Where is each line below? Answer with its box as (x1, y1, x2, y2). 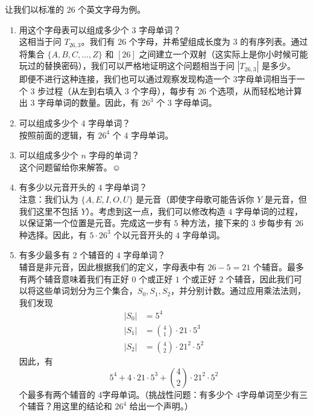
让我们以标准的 (5, 3, 64, 15)
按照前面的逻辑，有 (19, 128, 95, 141)
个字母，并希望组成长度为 (128, 35, 230, 48)
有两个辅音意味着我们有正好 (19, 272, 129, 285)
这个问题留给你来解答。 (19, 160, 112, 173)
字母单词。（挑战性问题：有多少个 (102, 388, 233, 400)
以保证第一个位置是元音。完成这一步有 (19, 216, 171, 229)
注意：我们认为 (19, 192, 78, 205)
